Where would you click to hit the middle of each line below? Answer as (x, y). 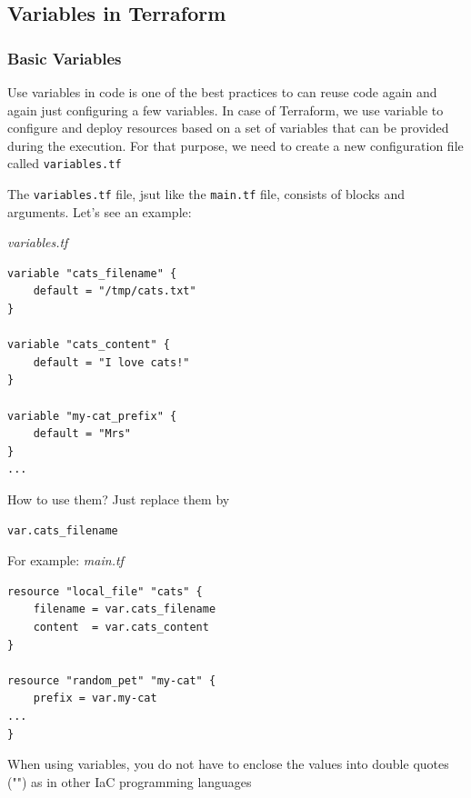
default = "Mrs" (82, 434)
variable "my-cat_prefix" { (92, 416)
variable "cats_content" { (89, 345)
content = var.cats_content (121, 627)
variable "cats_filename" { (92, 273)
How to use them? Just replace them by (119, 499)
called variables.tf (65, 163)
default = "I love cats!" (111, 362)
